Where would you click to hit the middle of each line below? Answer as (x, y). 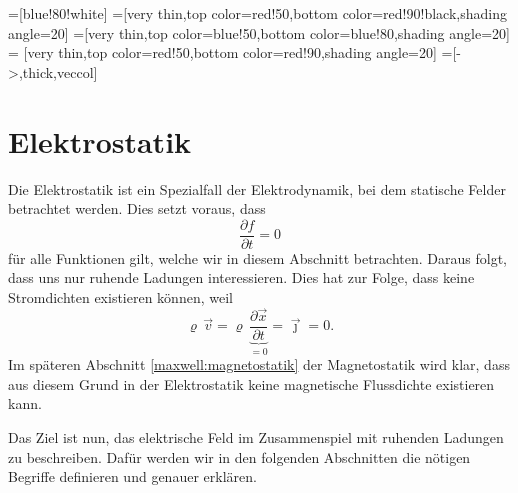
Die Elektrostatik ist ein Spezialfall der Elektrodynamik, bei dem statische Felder (257, 188)
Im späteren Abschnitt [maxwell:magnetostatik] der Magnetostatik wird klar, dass (259, 364)
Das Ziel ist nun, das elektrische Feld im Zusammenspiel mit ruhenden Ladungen (256, 437)
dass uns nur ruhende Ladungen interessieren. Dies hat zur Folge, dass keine (241, 277)
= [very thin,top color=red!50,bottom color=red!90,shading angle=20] (222, 52)
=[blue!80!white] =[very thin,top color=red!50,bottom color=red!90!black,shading (257, 13)
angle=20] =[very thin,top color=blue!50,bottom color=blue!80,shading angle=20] (259, 32)
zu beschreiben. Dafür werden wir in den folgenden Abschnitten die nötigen (239, 456)
